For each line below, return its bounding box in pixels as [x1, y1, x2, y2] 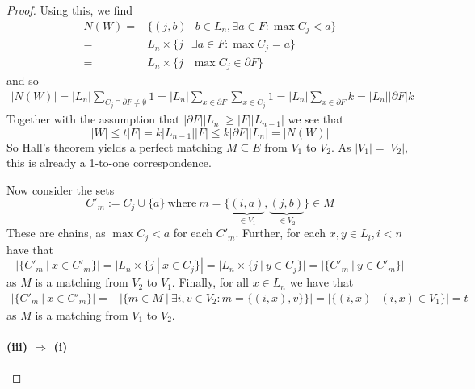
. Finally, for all [171, 274, 249, 291]
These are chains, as [6, 224, 106, 241]
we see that [288, 111, 344, 128]
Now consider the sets [6, 181, 115, 198]
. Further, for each [235, 224, 326, 241]
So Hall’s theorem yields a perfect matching [6, 138, 223, 155]
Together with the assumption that [6, 111, 180, 128]
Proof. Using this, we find [6, 2, 133, 18]
